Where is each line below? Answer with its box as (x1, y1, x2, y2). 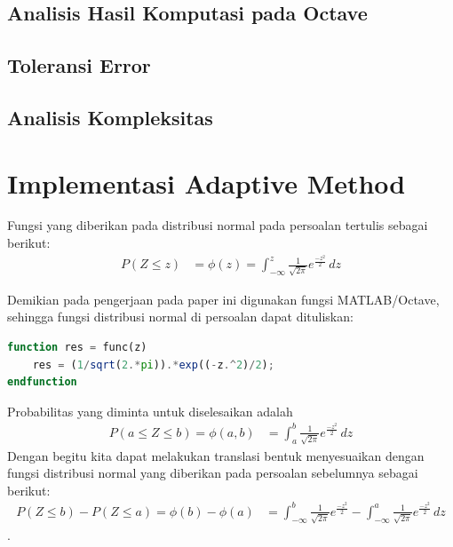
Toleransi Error (7, 52, 151, 79)
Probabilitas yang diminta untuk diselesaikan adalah (7, 401, 293, 420)
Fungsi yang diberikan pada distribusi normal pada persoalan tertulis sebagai (7, 216, 428, 234)
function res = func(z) (7, 341, 147, 354)
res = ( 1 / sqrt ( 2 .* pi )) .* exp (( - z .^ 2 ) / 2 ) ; (32, 358, 274, 371)
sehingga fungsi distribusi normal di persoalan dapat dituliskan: (7, 307, 354, 326)
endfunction (7, 376, 77, 389)
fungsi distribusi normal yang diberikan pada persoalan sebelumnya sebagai (7, 464, 418, 482)
